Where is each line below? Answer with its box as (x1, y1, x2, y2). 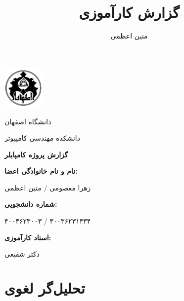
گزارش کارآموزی (79, 2, 180, 22)
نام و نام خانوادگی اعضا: (4, 166, 78, 176)
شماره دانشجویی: (4, 199, 57, 209)
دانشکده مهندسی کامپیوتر (4, 133, 80, 143)
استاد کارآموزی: (4, 232, 51, 242)
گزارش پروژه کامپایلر (4, 149, 68, 159)
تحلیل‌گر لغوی (4, 278, 85, 298)
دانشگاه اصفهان (4, 116, 51, 126)
